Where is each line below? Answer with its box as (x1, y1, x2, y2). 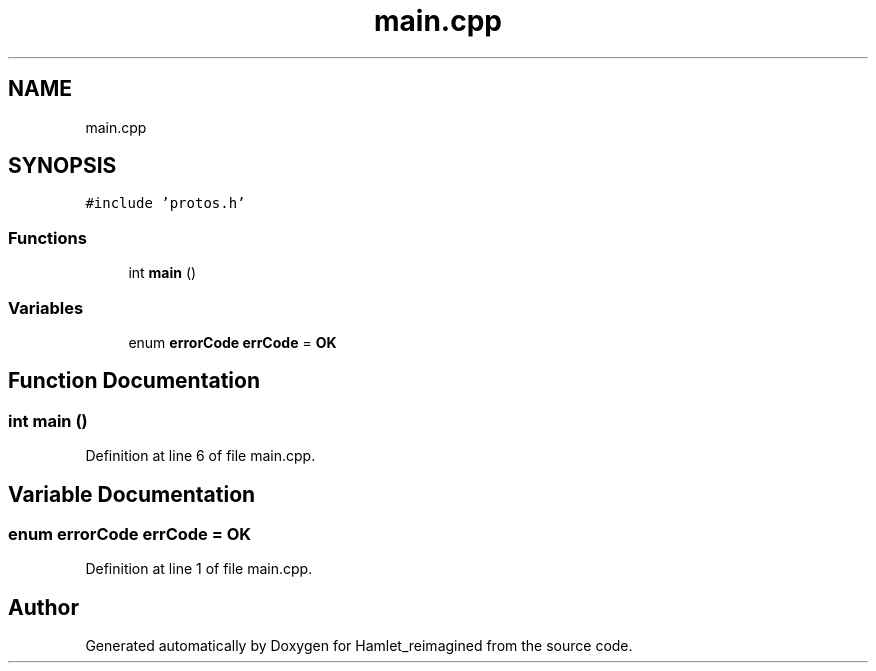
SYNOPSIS (8, 153, 117, 179)
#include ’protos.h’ (85, 195, 246, 212)
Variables (8, 297, 84, 318)
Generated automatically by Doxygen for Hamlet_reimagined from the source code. (85, 637, 633, 655)
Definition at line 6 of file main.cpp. (85, 447, 316, 465)
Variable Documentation (8, 481, 256, 507)
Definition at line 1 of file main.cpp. (85, 560, 313, 578)
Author (8, 594, 79, 620)
